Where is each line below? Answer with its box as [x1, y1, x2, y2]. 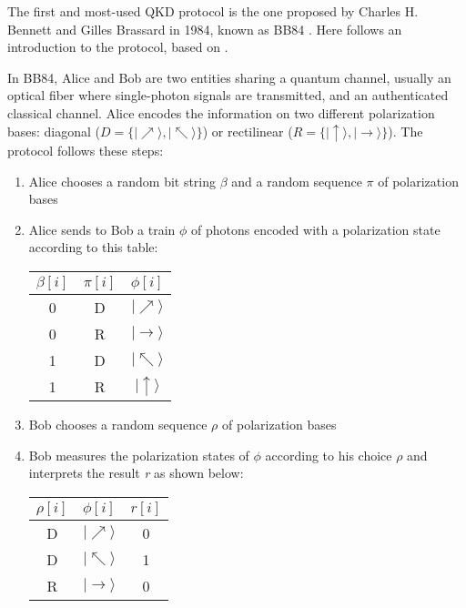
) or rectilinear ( [202, 121, 293, 140]
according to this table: [28, 238, 158, 257]
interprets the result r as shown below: [28, 463, 244, 482]
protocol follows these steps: [7, 141, 164, 160]
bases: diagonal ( [7, 121, 101, 140]
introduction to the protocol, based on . [7, 37, 228, 56]
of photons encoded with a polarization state [191, 219, 441, 238]
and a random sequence [231, 171, 362, 190]
